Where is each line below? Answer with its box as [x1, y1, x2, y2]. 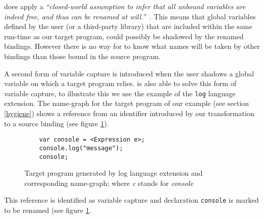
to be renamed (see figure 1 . [4, 205, 91, 215]
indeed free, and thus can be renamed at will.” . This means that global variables [4, 11, 256, 21]
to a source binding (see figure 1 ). [4, 118, 109, 128]
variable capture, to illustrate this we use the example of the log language [4, 88, 236, 98]
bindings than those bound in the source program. [4, 50, 161, 61]
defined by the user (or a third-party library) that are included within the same [4, 21, 252, 32]
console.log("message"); [39, 144, 123, 152]
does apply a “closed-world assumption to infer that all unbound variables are [4, 1, 246, 11]
